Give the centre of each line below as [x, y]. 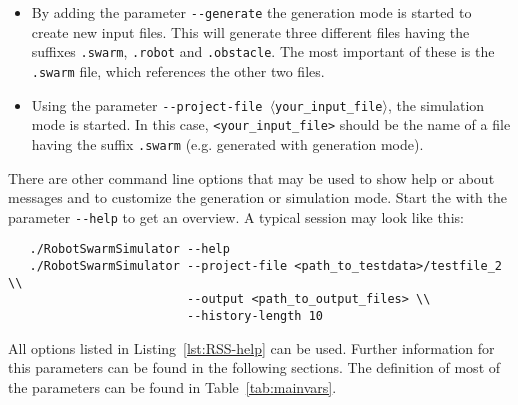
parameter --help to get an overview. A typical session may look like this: [236, 216]
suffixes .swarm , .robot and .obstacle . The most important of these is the [263, 51]
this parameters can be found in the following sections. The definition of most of [254, 367]
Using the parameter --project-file [147, 104]
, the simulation [436, 104]
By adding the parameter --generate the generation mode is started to [251, 12]
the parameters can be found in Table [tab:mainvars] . [172, 386]
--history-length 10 [255, 316]
